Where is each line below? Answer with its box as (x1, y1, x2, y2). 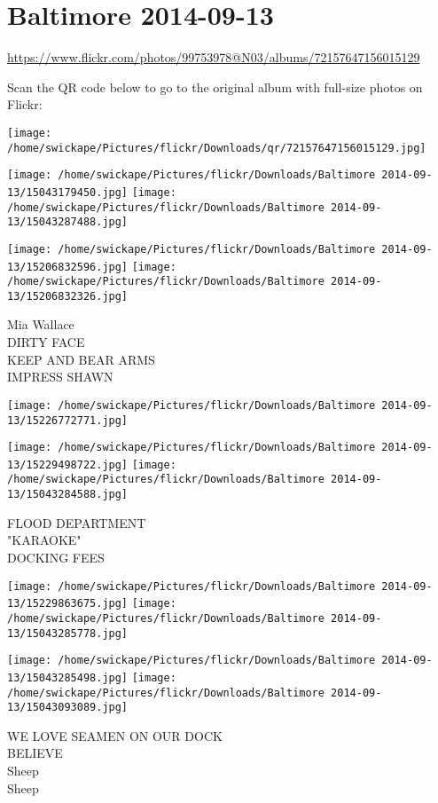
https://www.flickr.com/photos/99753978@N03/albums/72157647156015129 (7, 48, 420, 67)
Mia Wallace (7, 315, 74, 334)
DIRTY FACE (7, 333, 85, 351)
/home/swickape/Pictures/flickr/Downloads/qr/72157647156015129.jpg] (7, 141, 426, 154)
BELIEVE (7, 744, 63, 762)
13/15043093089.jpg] (7, 701, 129, 714)
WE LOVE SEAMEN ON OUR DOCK (7, 726, 223, 744)
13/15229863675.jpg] (7, 597, 129, 610)
